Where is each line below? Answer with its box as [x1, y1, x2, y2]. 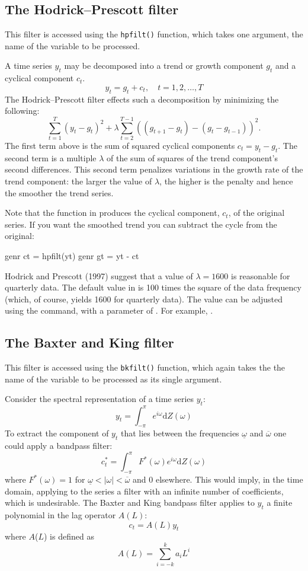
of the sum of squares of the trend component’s [107, 151, 278, 164]
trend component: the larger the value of [5, 174, 152, 187]
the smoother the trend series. [5, 186, 114, 199]
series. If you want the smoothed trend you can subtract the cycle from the [5, 218, 277, 230]
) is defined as [43, 530, 94, 543]
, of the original [228, 206, 285, 219]
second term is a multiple [5, 151, 97, 164]
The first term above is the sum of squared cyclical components [5, 139, 235, 151]
